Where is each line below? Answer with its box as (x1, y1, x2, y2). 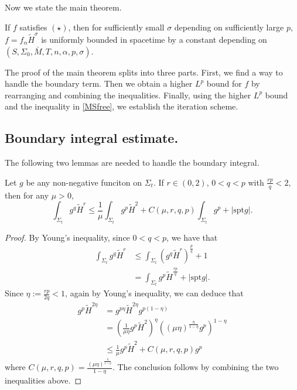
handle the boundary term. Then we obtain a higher (5, 77, 193, 90)
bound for (206, 77, 242, 90)
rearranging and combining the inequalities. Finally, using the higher (5, 88, 251, 101)
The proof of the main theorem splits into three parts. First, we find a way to (5, 66, 283, 78)
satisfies (19, 20, 47, 33)
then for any (5, 189, 49, 201)
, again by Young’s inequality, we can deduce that (65, 287, 244, 299)
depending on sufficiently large (174, 20, 284, 33)
